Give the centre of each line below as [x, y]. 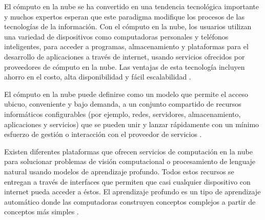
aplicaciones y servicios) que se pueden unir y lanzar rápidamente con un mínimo [132, 124]
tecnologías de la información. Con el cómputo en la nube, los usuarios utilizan [128, 26]
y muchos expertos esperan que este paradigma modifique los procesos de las [124, 16]
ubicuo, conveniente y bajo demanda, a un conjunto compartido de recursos [123, 104]
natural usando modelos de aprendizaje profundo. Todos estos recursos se [119, 171]
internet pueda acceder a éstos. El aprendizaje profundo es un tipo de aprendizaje [132, 192]
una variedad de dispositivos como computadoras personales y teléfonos [116, 36]
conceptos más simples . [42, 212]
